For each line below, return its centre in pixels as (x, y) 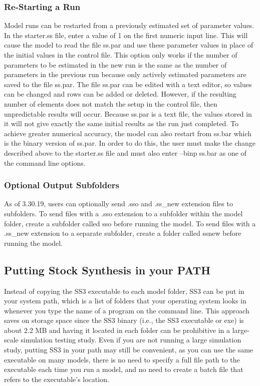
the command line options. (45, 162)
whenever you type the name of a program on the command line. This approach (127, 310)
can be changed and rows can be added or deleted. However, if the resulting (120, 94)
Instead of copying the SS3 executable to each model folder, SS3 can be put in (124, 291)
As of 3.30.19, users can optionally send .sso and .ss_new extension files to (118, 204)
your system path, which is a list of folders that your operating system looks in (125, 301)
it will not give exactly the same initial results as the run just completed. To (121, 123)
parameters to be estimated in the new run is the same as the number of (115, 64)
